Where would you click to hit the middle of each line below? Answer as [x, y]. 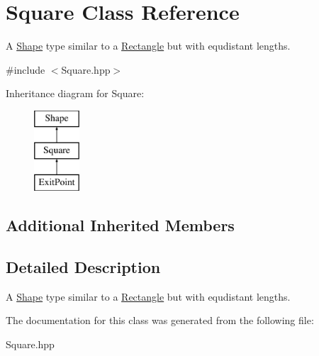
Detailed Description [83, 267]
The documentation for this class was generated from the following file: [160, 320]
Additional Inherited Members [120, 225]
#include [26, 69]
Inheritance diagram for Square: [75, 93]
